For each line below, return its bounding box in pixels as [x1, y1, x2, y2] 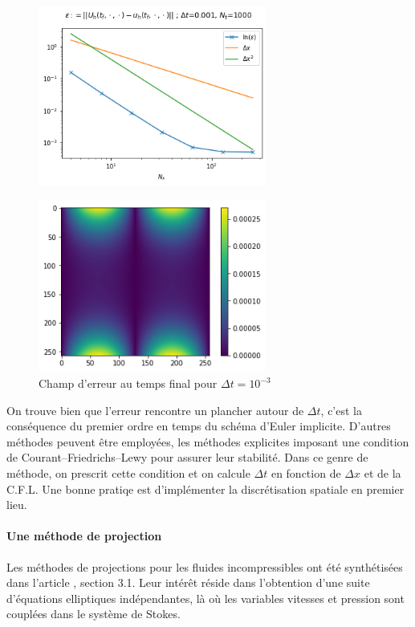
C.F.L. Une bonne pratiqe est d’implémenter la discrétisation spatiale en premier [6, 480, 405, 497]
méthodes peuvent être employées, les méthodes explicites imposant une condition [6, 433, 409, 450]
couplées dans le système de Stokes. [6, 605, 181, 622]
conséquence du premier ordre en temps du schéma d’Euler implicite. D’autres [6, 417, 391, 434]
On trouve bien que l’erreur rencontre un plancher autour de [6, 401, 304, 418]
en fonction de [271, 465, 341, 482]
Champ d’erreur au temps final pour [39, 375, 218, 392]
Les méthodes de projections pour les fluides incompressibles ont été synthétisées [6, 558, 403, 575]
